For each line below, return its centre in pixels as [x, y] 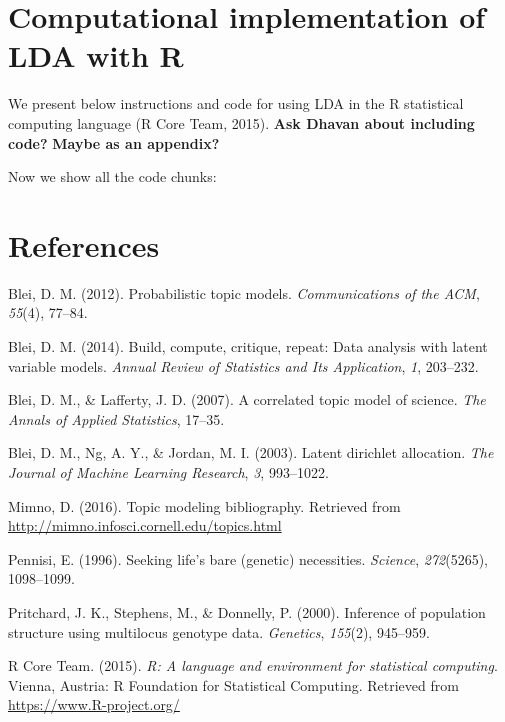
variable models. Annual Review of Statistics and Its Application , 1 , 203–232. [243, 365]
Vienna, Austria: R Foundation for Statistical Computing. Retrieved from [233, 684]
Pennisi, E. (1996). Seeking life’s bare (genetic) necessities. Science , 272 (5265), [248, 558]
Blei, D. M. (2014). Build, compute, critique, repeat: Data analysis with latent [248, 346]
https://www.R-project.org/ [94, 704]
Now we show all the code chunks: [112, 176]
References [84, 244]
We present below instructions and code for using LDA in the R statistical [236, 103]
